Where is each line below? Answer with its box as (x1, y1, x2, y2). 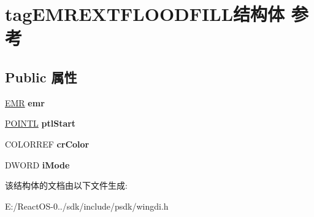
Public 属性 (5, 67, 77, 86)
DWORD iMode (5, 158, 70, 171)
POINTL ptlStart (5, 117, 76, 130)
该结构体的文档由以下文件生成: (5, 179, 128, 192)
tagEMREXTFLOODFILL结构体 (5, 1, 285, 26)
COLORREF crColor (5, 137, 90, 150)
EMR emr (5, 96, 45, 109)
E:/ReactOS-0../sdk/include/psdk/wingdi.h (5, 199, 169, 212)
